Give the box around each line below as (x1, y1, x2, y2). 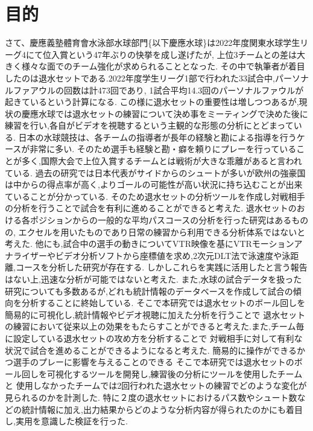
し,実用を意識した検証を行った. (5, 415, 128, 427)
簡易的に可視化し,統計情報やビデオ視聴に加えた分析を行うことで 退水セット (5, 308, 306, 321)
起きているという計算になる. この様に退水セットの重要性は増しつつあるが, (5, 95, 299, 108)
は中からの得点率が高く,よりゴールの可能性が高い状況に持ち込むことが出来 (5, 178, 303, 191)
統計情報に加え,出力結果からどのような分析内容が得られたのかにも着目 (21, 403, 303, 415)
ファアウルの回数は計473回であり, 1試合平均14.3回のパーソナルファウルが (13, 83, 304, 96)
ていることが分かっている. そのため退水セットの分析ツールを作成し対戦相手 (5, 190, 305, 202)
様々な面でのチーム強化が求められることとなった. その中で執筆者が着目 (21, 60, 305, 72)
